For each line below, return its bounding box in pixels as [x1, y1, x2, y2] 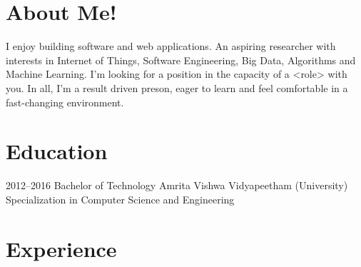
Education [6, 136, 108, 166]
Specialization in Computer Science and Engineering [6, 191, 235, 206]
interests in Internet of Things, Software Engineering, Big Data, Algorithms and [6, 52, 356, 67]
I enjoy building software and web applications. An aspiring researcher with [6, 39, 336, 54]
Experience [6, 233, 117, 263]
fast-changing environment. [6, 94, 124, 109]
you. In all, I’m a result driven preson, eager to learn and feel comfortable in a [6, 80, 348, 95]
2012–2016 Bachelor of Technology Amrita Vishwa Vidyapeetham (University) [6, 178, 348, 193]
